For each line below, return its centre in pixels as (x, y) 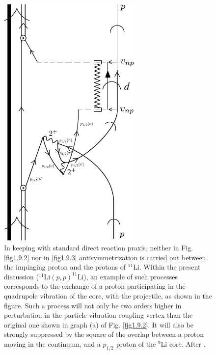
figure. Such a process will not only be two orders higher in (93, 305)
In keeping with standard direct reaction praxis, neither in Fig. (99, 247)
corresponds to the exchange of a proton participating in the (95, 286)
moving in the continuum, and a (52, 343)
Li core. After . (183, 343)
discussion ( (22, 276)
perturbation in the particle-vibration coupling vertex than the (98, 315)
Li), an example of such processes (127, 276)
